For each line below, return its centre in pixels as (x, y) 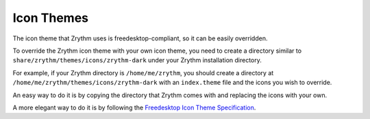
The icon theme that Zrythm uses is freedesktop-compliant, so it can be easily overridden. (140, 38)
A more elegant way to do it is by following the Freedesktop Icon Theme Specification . (134, 107)
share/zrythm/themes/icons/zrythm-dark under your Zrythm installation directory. (137, 60)
